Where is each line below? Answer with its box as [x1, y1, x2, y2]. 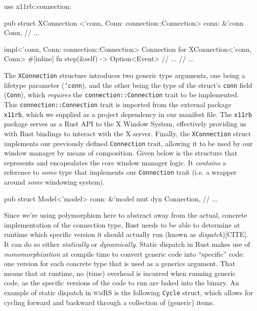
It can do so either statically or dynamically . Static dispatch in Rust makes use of [4, 238, 250, 249]
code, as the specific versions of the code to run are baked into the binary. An [4, 277, 239, 288]
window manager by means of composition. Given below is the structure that [4, 148, 238, 158]
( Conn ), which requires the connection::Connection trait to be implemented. [4, 89, 239, 100]
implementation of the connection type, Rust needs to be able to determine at [4, 219, 240, 230]
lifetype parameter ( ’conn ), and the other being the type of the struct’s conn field [4, 79, 253, 90]
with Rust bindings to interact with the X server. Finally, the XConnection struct [4, 128, 251, 138]
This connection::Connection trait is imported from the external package [4, 99, 231, 109]
